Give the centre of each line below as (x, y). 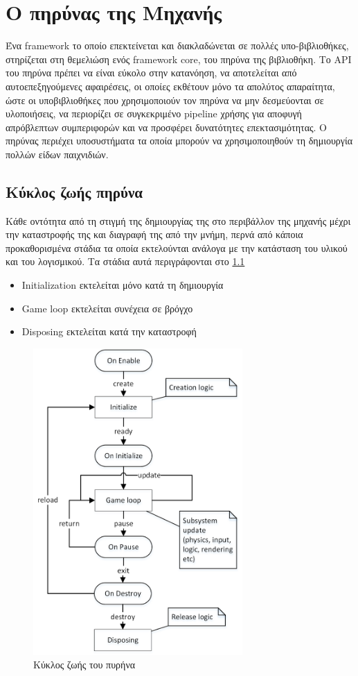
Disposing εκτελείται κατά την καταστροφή (109, 331)
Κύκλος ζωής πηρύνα (74, 191)
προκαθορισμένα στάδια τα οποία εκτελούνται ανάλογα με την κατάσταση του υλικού (177, 247)
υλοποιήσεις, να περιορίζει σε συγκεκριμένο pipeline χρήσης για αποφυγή (154, 113)
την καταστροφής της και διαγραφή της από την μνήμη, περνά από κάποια (154, 234)
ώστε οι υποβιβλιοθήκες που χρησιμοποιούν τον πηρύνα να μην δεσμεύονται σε (165, 100)
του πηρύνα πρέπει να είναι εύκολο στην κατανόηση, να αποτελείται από (151, 73)
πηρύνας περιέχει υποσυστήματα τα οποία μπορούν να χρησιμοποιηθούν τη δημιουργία (179, 141)
